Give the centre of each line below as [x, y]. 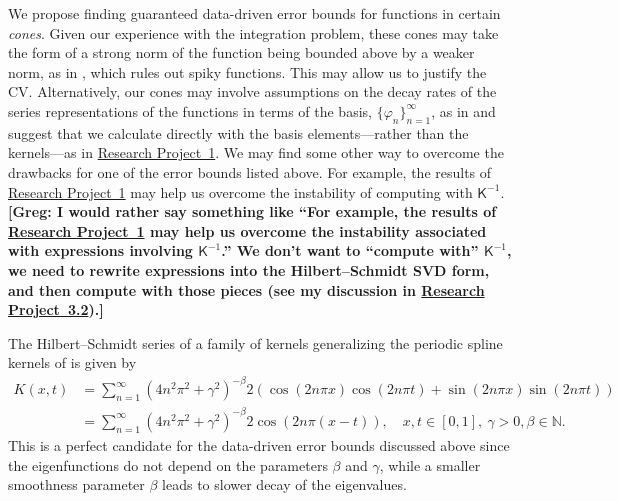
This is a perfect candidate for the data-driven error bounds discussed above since [259, 444]
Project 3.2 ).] [56, 309]
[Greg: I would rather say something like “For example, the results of [252, 211]
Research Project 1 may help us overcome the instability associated [247, 230]
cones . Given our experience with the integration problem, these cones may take [253, 32]
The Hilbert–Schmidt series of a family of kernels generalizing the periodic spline [255, 342]
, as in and [463, 110]
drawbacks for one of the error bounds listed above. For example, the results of [250, 171]
